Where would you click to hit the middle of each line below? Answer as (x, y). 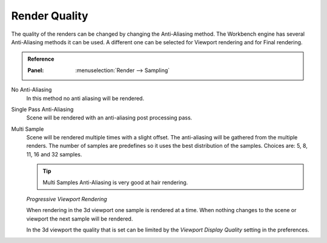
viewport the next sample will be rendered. (80, 219)
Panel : (36, 70)
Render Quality (50, 16)
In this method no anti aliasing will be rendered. (85, 98)
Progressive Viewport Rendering (67, 199)
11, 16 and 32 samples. (54, 154)
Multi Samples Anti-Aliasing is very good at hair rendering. (115, 182)
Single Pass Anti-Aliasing (42, 109)
